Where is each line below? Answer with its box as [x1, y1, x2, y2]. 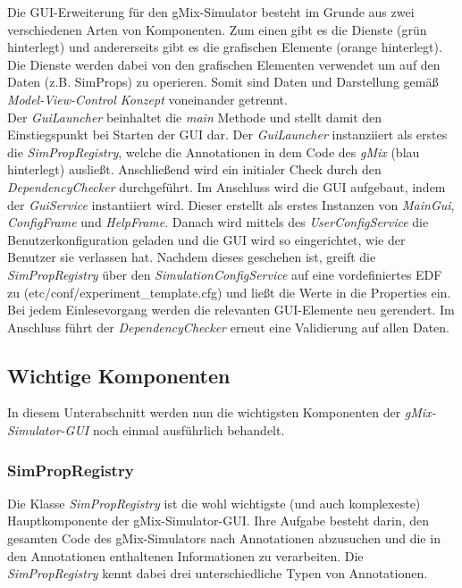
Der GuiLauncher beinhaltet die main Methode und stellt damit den [7, 107, 382, 126]
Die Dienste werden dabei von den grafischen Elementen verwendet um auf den [7, 55, 441, 73]
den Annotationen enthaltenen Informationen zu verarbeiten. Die [7, 546, 364, 565]
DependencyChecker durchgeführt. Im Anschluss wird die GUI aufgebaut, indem [7, 177, 446, 196]
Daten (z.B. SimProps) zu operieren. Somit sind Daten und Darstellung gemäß [7, 72, 439, 91]
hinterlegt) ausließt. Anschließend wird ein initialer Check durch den [7, 160, 382, 179]
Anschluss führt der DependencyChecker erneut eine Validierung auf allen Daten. [7, 317, 449, 336]
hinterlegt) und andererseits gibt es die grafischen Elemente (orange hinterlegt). [7, 38, 442, 56]
